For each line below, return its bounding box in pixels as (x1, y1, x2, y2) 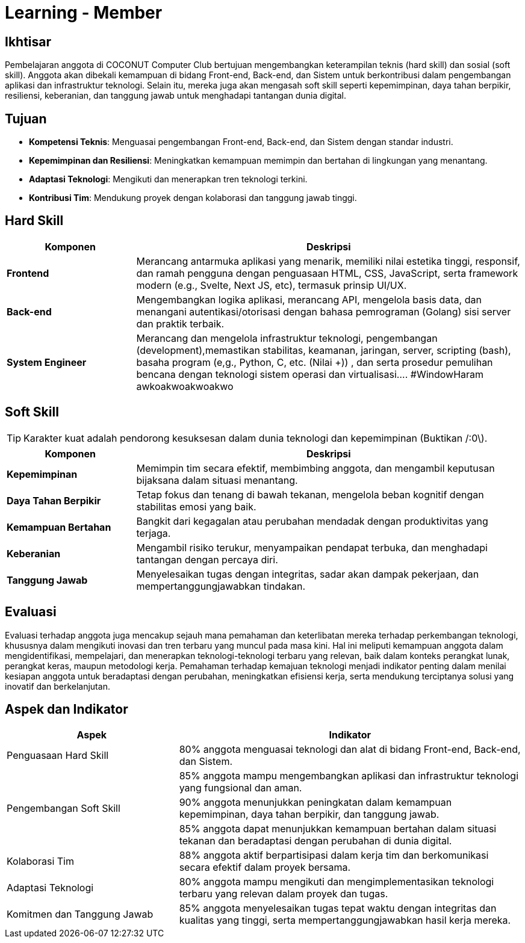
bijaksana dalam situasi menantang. (136, 474, 298, 486)
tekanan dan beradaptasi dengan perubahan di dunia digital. (179, 835, 452, 847)
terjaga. (136, 527, 171, 539)
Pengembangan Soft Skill (7, 802, 120, 815)
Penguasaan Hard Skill (7, 749, 109, 762)
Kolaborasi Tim (7, 855, 75, 868)
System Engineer (7, 356, 87, 368)
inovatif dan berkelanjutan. (5, 681, 110, 691)
